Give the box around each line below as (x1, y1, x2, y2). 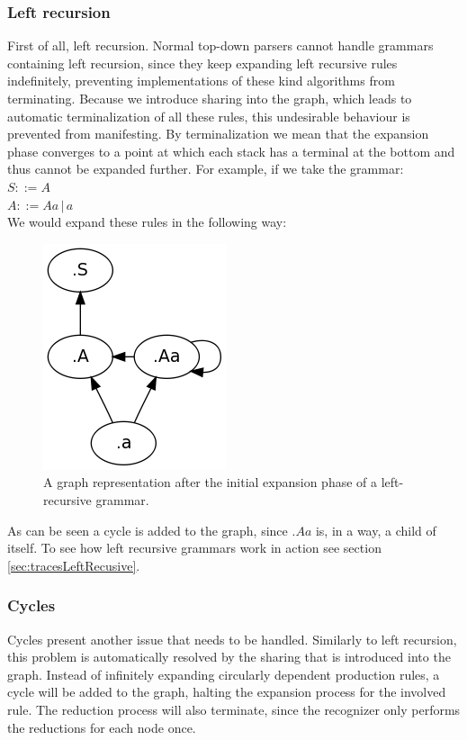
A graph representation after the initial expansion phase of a (43, 473, 378, 492)
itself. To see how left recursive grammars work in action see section (7, 538, 382, 557)
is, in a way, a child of (315, 520, 436, 539)
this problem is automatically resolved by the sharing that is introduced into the (7, 647, 451, 666)
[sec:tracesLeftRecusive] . (7, 555, 140, 574)
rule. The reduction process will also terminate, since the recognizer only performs (7, 699, 461, 718)
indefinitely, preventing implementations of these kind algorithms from (7, 71, 395, 90)
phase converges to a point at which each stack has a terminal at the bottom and (7, 141, 455, 160)
